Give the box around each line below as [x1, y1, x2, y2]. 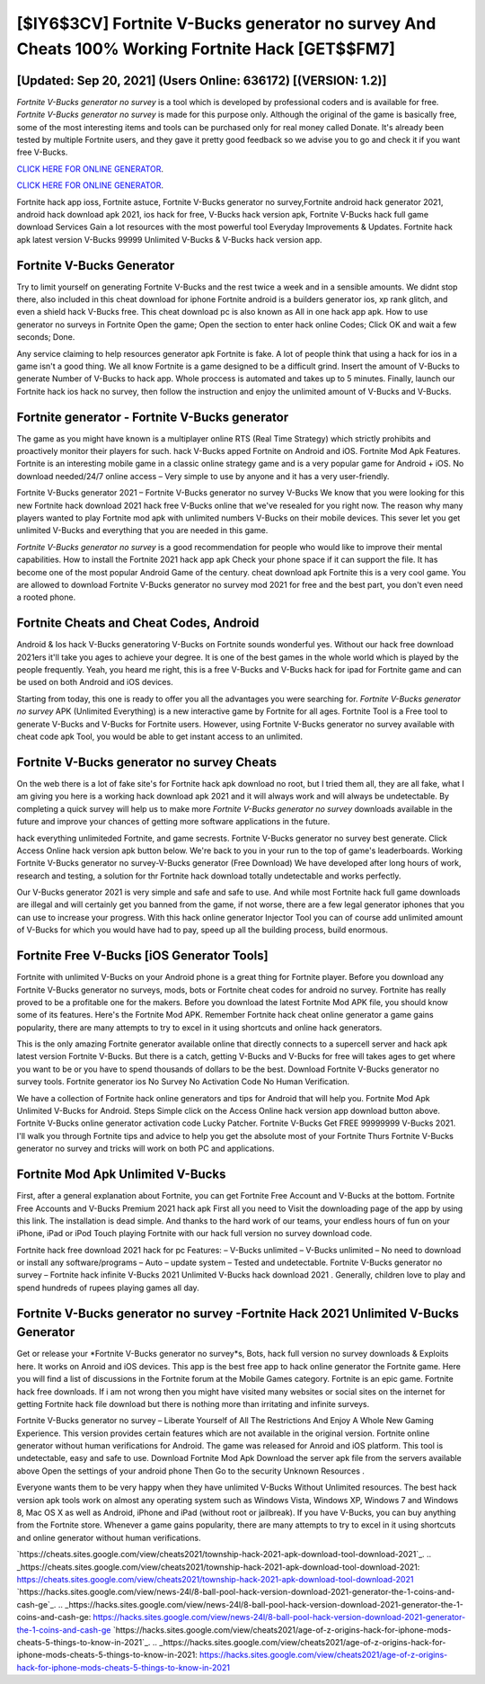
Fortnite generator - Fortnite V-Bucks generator [16, 409, 289, 424]
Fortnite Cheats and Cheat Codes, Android [16, 616, 260, 631]
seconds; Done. [16, 332, 75, 343]
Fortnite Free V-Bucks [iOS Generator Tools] [16, 949, 269, 964]
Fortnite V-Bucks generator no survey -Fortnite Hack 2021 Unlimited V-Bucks [16, 1305, 460, 1321]
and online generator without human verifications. [16, 1532, 201, 1543]
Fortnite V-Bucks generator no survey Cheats [16, 754, 278, 770]
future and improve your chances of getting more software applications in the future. [16, 816, 331, 827]
